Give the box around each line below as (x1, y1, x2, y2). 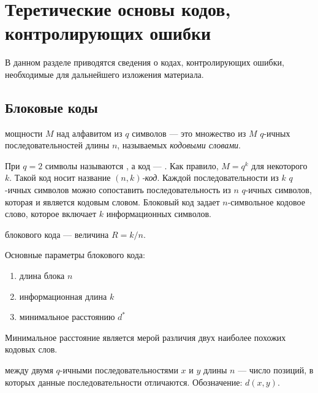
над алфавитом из (56, 126, 123, 139)
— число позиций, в (238, 364, 314, 376)
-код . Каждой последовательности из (142, 171, 279, 184)
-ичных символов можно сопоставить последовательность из (5, 183, 231, 196)
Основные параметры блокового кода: (5, 248, 145, 261)
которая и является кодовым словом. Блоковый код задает (5, 195, 220, 208)
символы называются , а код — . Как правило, (45, 159, 219, 172)
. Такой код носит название (9, 171, 111, 184)
